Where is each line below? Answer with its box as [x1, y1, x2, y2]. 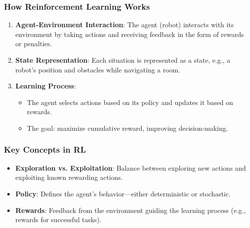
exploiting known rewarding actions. [15, 172, 123, 182]
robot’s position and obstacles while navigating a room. [15, 64, 180, 74]
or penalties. [15, 38, 52, 49]
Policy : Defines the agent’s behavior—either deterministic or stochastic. [15, 188, 231, 198]
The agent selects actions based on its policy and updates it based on [27, 97, 233, 107]
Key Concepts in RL [4, 143, 86, 156]
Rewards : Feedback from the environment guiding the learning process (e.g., [15, 205, 246, 215]
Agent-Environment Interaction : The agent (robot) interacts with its [15, 19, 234, 30]
